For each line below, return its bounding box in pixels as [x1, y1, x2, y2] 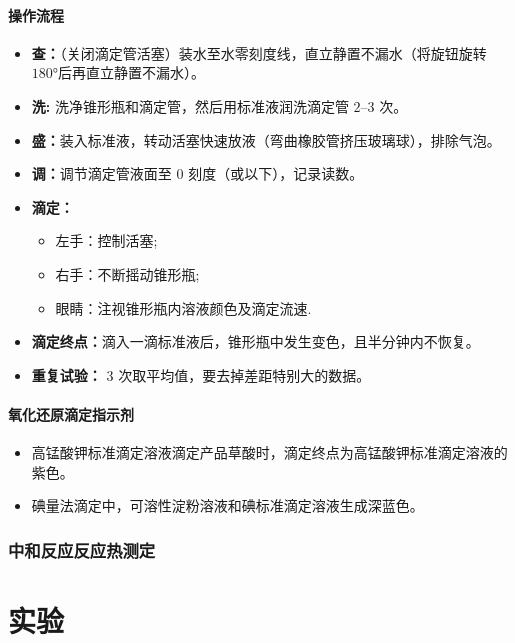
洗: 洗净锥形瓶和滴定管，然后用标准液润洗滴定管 [31, 95, 349, 116]
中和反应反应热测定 [8, 537, 156, 562]
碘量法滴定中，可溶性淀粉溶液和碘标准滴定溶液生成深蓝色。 [31, 495, 424, 516]
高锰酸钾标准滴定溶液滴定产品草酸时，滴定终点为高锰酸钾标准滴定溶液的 [31, 442, 508, 463]
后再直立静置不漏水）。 [58, 62, 206, 83]
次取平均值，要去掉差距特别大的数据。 [118, 364, 371, 385]
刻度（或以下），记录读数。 [188, 163, 364, 184]
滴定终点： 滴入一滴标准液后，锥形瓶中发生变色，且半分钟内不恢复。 [31, 331, 480, 352]
